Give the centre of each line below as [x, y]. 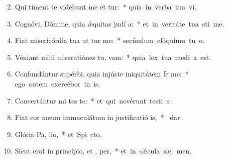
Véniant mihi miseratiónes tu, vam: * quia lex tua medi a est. [113, 57]
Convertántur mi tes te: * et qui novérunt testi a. [93, 100]
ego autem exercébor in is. [58, 83]
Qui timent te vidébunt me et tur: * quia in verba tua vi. [106, 6]
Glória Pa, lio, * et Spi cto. [58, 134]
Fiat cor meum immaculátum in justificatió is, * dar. [98, 117]
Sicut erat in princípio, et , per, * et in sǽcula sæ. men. [103, 151]
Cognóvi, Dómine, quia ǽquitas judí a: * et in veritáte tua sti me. [120, 23]
